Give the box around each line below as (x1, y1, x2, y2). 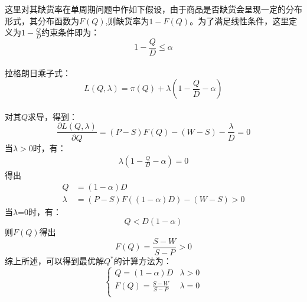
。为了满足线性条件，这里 (190, 14, 289, 27)
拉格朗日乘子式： (5, 66, 71, 79)
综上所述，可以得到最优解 (5, 255, 104, 267)
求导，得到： (28, 110, 78, 122)
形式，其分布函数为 (5, 14, 79, 27)
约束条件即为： (41, 26, 100, 38)
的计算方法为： (113, 255, 172, 267)
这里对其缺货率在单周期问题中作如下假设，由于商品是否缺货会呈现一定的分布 (5, 3, 302, 15)
